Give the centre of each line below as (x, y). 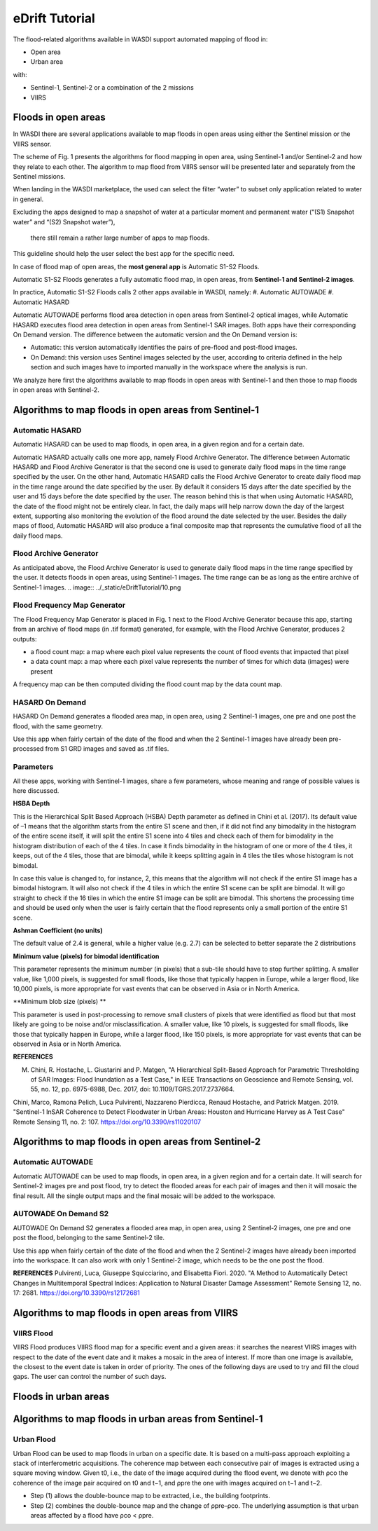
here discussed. (36, 790)
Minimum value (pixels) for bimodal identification (86, 956)
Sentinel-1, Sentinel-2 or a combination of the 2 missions (112, 88)
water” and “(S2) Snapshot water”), (64, 222)
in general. (28, 199)
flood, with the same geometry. (58, 726)
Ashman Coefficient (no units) (58, 930)
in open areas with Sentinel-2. (56, 390)
